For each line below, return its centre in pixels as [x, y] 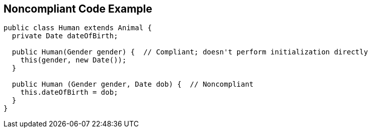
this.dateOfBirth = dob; [69, 92]
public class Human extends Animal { [78, 28]
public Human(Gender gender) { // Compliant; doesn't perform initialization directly [190, 52]
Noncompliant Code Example [78, 9]
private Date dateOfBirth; [65, 36]
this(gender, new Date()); [73, 60]
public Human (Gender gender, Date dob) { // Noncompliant [133, 84]
